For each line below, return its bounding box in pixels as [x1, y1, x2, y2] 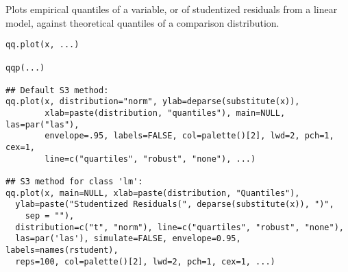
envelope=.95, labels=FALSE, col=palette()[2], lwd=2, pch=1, [45, 131, 334, 141]
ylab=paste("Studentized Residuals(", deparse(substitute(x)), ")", [15, 199, 334, 210]
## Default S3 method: [5, 85, 109, 95]
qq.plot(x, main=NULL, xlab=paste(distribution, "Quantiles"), [5, 188, 300, 198]
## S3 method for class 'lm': [5, 177, 143, 187]
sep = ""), [25, 211, 75, 221]
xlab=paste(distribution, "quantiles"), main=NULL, [45, 108, 286, 119]
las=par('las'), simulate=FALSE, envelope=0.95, [15, 234, 241, 244]
